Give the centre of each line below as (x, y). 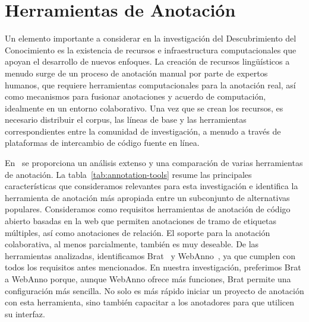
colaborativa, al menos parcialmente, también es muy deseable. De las (132, 244)
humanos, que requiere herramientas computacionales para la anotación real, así (150, 85)
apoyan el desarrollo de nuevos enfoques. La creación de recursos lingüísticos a (147, 61)
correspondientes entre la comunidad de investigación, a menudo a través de (143, 131)
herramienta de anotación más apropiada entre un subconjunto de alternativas (147, 197)
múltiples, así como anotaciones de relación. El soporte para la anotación (138, 232)
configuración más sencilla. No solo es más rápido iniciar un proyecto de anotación (154, 290)
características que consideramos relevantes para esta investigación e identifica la (152, 186)
